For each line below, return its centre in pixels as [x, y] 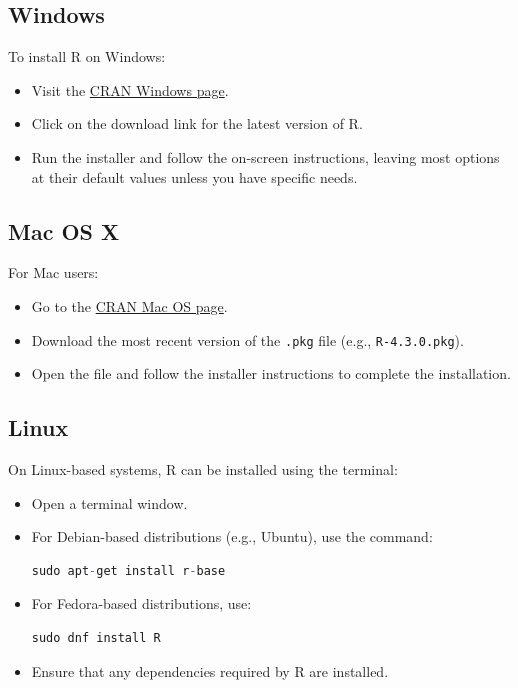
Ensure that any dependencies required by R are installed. [210, 670]
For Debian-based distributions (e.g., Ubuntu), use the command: [232, 536]
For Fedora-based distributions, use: [141, 603]
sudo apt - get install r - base [128, 570]
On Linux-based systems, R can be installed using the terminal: [203, 469]
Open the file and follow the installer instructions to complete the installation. [271, 373]
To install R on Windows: [87, 56]
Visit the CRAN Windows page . [130, 89]
